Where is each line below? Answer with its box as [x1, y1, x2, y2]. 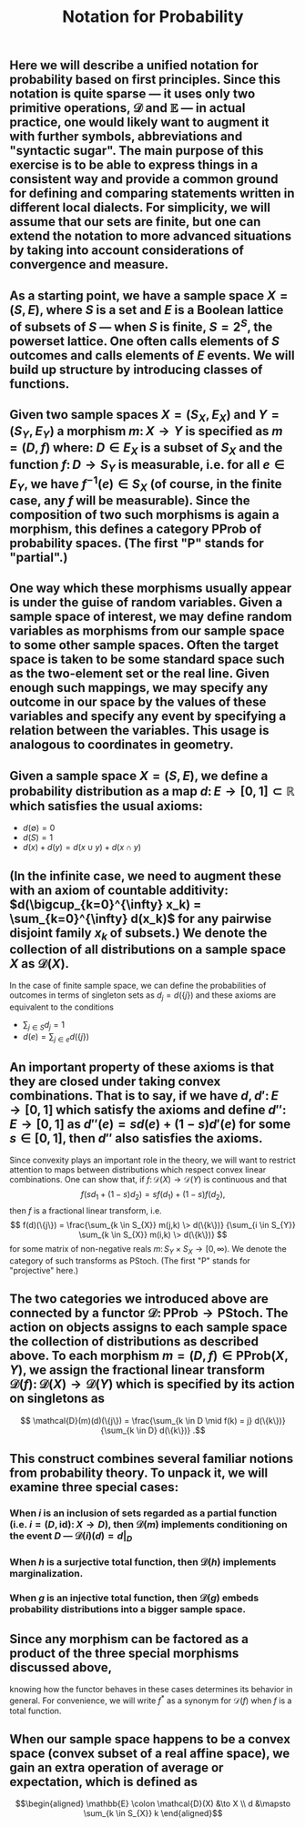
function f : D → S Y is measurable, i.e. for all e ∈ [9, 457, 285, 474]
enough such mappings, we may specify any [9, 680, 269, 696]
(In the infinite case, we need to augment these [9, 868, 282, 884]
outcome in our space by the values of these [9, 695, 267, 710]
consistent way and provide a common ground [9, 171, 279, 188]
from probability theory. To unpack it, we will [9, 1466, 269, 1481]
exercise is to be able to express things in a [9, 157, 259, 173]
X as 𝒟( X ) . [9, 956, 70, 971]
